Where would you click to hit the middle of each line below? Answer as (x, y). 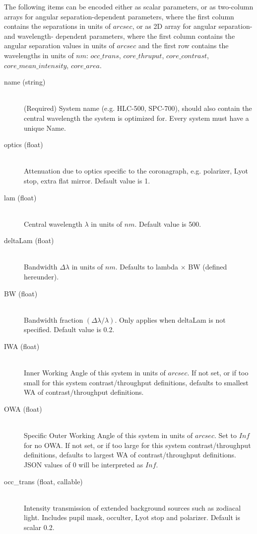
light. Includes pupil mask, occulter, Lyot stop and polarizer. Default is (132, 517)
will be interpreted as (111, 464)
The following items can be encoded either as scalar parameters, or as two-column (129, 6)
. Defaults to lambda (147, 267)
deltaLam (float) (29, 240)
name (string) (25, 82)
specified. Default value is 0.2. (69, 329)
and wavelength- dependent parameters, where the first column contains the (120, 36)
